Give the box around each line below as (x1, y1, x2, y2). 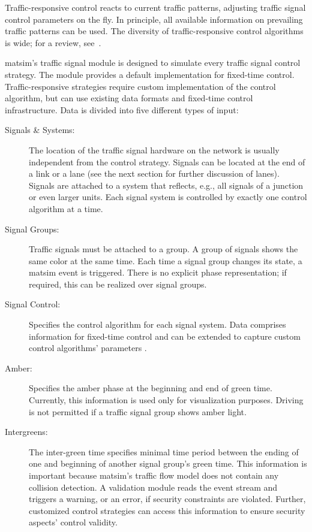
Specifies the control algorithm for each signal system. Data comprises (29, 318, 286, 331)
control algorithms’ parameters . (29, 341, 147, 354)
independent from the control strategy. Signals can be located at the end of (29, 155, 305, 168)
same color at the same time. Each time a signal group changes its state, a (29, 254, 302, 267)
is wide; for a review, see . (5, 36, 101, 49)
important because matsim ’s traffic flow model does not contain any (29, 469, 279, 481)
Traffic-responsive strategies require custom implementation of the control (5, 80, 276, 92)
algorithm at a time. (29, 202, 103, 214)
